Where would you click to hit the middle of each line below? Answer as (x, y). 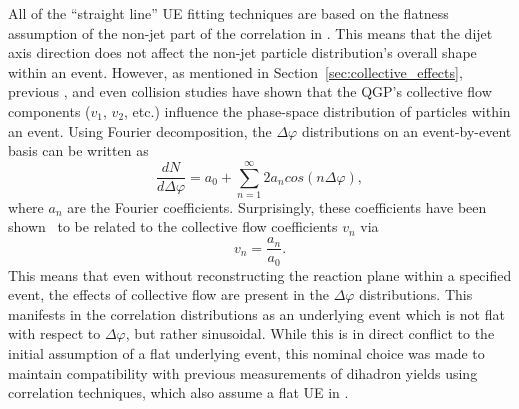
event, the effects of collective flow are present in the (168, 294)
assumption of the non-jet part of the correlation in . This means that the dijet (250, 32)
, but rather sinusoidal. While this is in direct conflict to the (310, 333)
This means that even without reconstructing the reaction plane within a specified (260, 274)
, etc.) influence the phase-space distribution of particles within (317, 110)
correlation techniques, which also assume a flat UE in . (178, 392)
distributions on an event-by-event (406, 130)
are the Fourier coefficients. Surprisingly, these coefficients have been (277, 206)
